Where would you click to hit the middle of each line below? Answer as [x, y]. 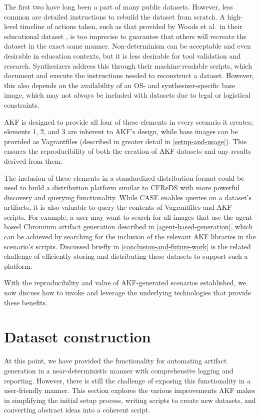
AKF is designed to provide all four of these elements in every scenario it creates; [128, 121]
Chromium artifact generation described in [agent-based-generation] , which [138, 227]
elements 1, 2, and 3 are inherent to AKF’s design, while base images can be [121, 131]
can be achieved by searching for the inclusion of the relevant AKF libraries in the [130, 237]
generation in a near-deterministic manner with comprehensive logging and [119, 370]
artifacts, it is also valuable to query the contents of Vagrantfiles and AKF [118, 207]
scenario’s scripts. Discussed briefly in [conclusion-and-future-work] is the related [127, 246]
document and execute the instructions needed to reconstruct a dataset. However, [129, 75]
